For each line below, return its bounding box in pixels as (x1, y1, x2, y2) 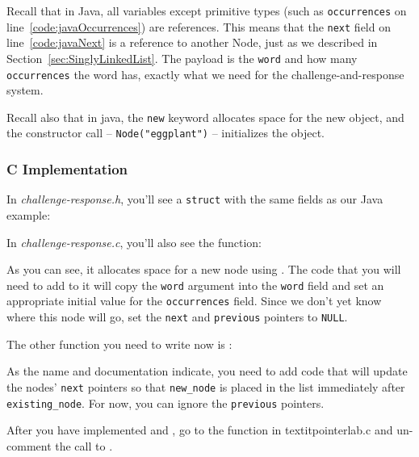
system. (6, 82, 44, 99)
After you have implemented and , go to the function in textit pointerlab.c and (6, 421, 393, 438)
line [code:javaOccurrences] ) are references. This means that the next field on (6, 18, 391, 35)
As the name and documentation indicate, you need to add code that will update (6, 363, 408, 379)
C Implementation (6, 159, 128, 179)
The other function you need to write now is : (6, 335, 233, 352)
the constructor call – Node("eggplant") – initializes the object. (6, 124, 325, 141)
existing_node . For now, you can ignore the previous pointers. (6, 394, 325, 411)
